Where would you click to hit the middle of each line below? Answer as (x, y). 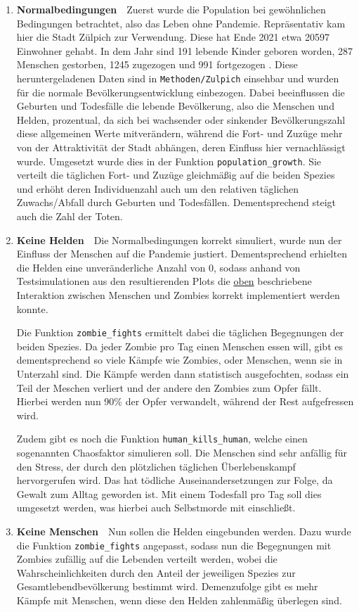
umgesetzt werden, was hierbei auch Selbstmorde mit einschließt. (156, 508)
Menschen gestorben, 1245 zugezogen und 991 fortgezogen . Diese (157, 64)
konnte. (32, 308)
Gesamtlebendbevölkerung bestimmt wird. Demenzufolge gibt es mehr (167, 586)
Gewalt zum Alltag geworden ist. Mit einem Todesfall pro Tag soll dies (169, 493)
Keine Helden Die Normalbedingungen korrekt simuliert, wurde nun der (179, 240)
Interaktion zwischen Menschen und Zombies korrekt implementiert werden (178, 295)
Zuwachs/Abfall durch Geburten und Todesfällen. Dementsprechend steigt (176, 202)
